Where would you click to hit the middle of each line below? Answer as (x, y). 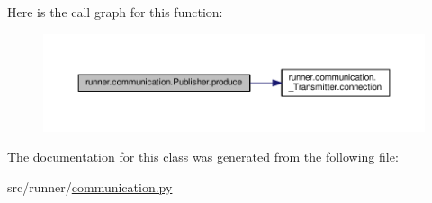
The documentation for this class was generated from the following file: (203, 157)
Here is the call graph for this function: (115, 12)
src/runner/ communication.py (90, 187)
